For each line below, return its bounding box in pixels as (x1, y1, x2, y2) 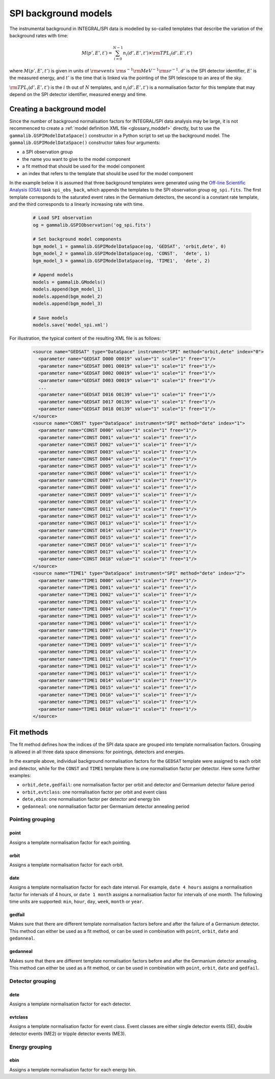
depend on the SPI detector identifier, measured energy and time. (9, 91, 147, 98)
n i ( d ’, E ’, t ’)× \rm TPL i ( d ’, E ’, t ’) (123, 50, 193, 57)
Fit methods (9, 728, 48, 737)
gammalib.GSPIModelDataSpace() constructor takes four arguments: (9, 139, 160, 146)
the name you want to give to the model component (22, 156, 131, 162)
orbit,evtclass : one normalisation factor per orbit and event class (22, 789, 167, 795)
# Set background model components (33, 236, 122, 242)
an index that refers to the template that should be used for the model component (22, 170, 194, 176)
